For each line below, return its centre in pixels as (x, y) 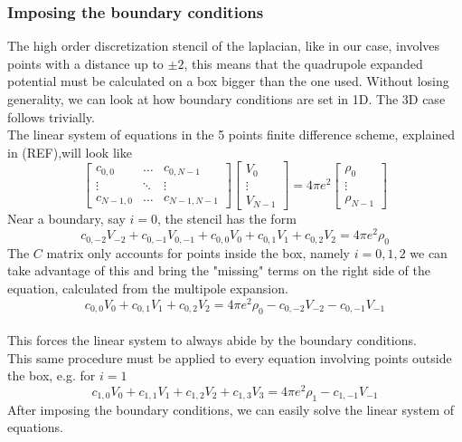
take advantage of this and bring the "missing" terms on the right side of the (219, 270)
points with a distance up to (85, 63)
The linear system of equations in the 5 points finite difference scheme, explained (231, 135)
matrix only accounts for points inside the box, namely (198, 252)
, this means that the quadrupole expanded (303, 63)
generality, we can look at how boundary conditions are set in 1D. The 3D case (226, 99)
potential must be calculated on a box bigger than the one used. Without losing (228, 81)
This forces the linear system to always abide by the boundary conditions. (212, 340)
